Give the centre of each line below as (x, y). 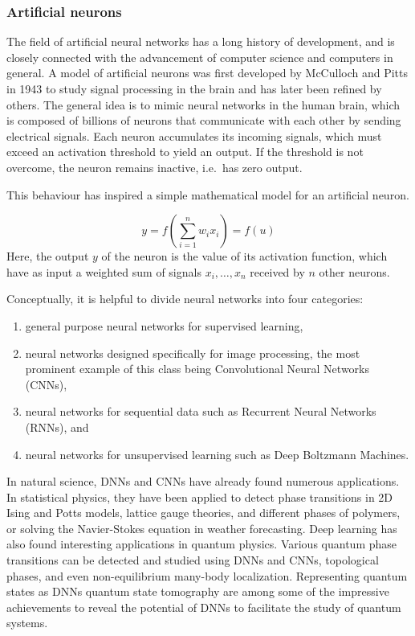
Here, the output (48, 256)
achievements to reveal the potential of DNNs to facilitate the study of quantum (204, 607)
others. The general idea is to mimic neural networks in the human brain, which (203, 104)
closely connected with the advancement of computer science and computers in (200, 57)
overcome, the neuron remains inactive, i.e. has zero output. (155, 167)
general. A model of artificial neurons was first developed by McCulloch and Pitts (207, 73)
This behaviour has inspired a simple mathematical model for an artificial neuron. (208, 194)
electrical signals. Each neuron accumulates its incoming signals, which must (194, 135)
